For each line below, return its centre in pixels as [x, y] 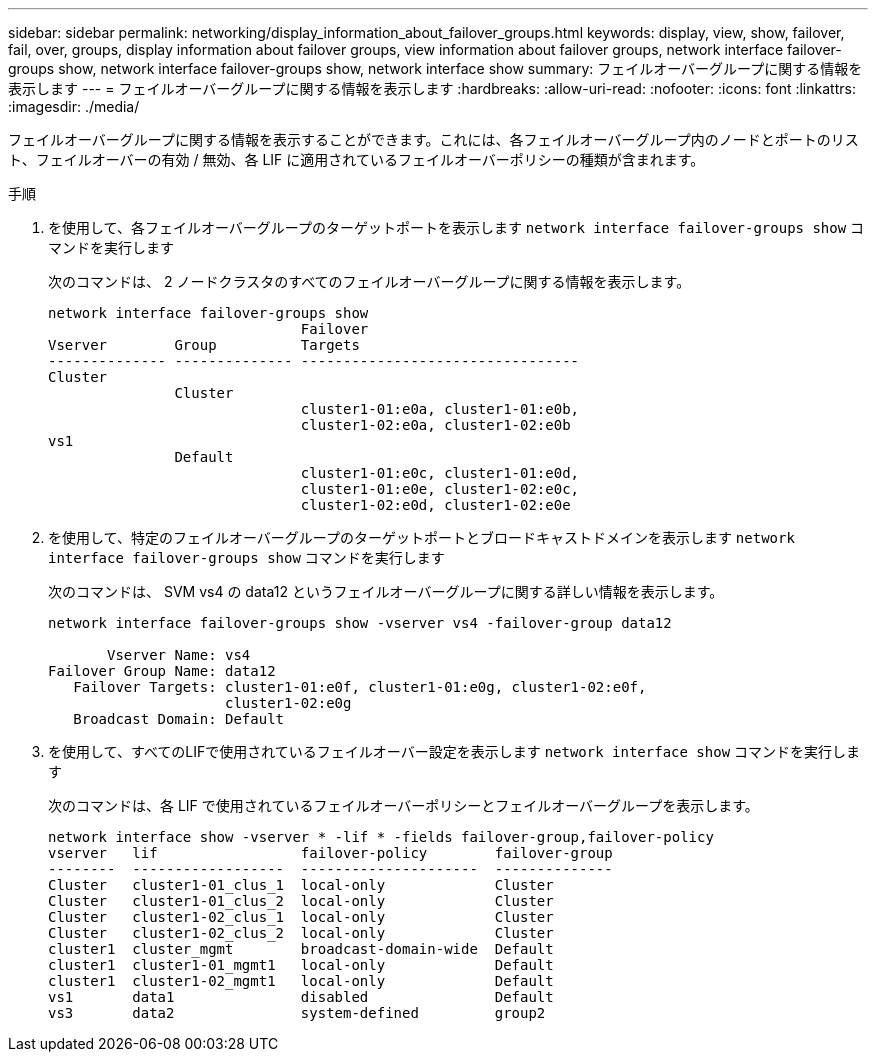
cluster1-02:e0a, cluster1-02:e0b [435, 425]
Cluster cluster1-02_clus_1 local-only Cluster [301, 917]
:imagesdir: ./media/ [74, 106]
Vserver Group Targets [204, 345]
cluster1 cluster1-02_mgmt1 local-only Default [301, 981]
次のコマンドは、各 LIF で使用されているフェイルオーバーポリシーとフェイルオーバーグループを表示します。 [403, 805]
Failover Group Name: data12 [162, 671]
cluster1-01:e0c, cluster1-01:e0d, [440, 473]
